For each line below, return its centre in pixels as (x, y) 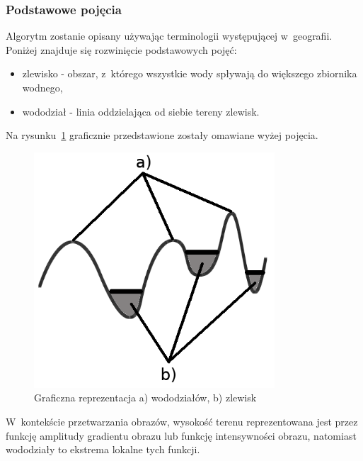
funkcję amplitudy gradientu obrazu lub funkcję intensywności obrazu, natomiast (181, 435)
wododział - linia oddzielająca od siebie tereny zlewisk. (141, 111)
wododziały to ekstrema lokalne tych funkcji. (103, 449)
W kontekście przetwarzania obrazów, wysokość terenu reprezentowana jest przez (182, 421)
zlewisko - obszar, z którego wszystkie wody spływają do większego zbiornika (190, 73)
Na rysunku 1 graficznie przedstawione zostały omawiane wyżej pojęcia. (162, 135)
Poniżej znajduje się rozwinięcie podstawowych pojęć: (121, 49)
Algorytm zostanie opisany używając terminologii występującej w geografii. (169, 36)
